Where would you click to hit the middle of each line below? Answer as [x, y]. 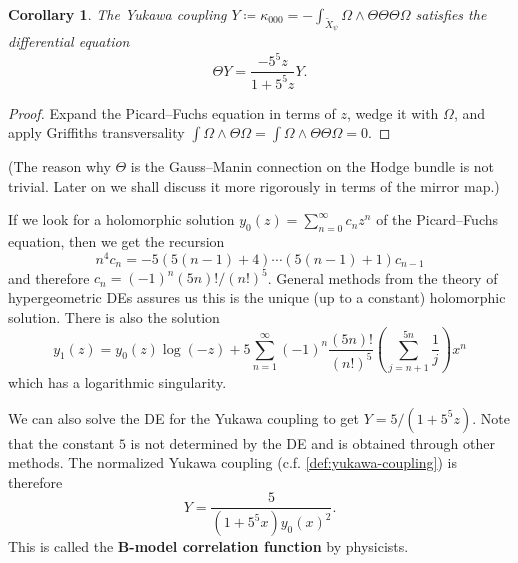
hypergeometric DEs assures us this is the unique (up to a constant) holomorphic [257, 297]
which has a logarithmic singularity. [117, 381]
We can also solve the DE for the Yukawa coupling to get [183, 417]
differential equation [69, 41]
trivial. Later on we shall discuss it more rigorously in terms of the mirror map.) [254, 185]
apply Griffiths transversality [96, 132]
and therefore [49, 277]
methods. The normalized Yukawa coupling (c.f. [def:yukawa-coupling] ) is [233, 462]
